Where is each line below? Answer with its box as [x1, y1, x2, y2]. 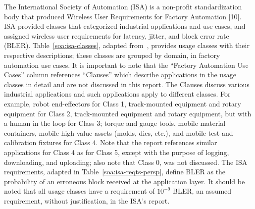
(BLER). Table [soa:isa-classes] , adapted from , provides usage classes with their [4, 40, 250, 51]
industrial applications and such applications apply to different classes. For [4, 89, 231, 99]
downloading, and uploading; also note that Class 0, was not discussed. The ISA [4, 157, 248, 167]
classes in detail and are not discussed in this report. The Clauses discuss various [4, 79, 250, 89]
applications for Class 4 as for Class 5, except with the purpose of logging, [4, 147, 229, 157]
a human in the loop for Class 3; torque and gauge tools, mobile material [4, 118, 226, 128]
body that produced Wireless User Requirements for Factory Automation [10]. [4, 11, 242, 21]
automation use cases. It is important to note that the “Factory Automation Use [4, 59, 249, 70]
